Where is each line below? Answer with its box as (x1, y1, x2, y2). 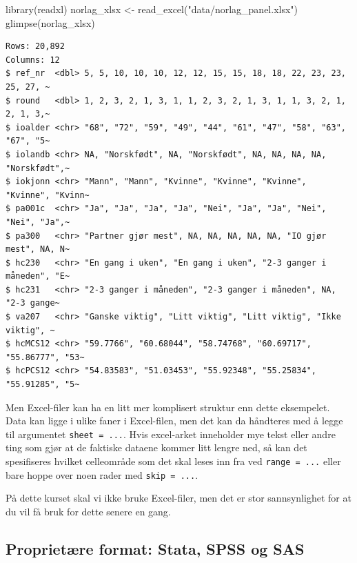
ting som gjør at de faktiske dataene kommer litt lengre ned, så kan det (6, 440, 307, 455)
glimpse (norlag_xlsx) (6, 15, 95, 30)
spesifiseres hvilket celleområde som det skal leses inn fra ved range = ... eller (6, 454, 341, 468)
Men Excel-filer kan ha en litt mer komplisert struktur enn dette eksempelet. (6, 399, 330, 414)
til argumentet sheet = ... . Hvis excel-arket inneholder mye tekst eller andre (6, 426, 336, 441)
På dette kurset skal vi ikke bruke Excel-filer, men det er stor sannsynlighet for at (6, 491, 351, 505)
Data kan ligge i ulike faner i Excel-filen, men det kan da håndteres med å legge (6, 413, 343, 428)
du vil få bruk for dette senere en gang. (6, 504, 171, 518)
